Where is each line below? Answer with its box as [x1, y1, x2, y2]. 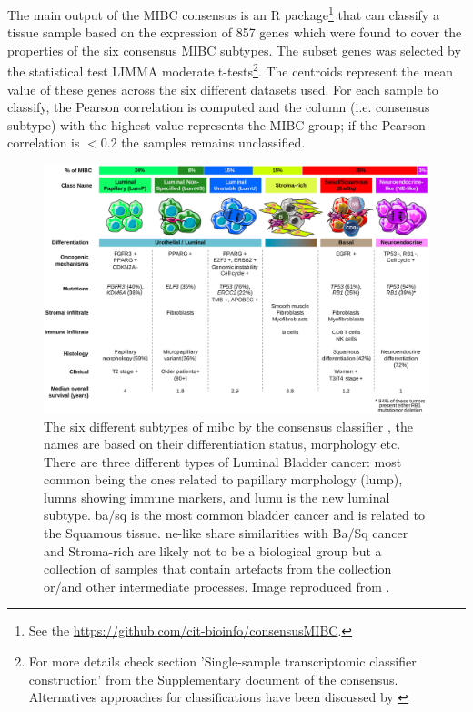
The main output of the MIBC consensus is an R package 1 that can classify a [7, 3, 439, 24]
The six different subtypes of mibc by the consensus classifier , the [44, 416, 413, 435]
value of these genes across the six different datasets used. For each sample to [7, 79, 438, 98]
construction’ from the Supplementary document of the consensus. [28, 669, 398, 688]
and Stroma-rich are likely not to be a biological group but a [44, 541, 382, 560]
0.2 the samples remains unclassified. [100, 133, 306, 152]
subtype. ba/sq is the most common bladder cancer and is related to [44, 505, 425, 524]
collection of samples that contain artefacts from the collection [44, 559, 392, 578]
